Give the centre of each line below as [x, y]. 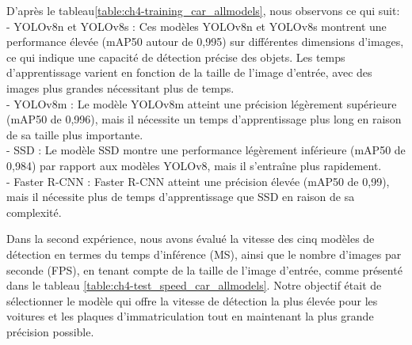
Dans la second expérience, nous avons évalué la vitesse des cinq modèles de [191, 239]
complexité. [34, 212]
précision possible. [50, 331]
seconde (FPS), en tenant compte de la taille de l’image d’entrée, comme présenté [204, 269]
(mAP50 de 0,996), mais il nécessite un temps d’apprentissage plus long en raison [204, 119]
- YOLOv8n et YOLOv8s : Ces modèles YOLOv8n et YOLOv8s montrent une [196, 26]
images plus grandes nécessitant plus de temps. [120, 87]
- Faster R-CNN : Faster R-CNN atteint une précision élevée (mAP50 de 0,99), [198, 181]
